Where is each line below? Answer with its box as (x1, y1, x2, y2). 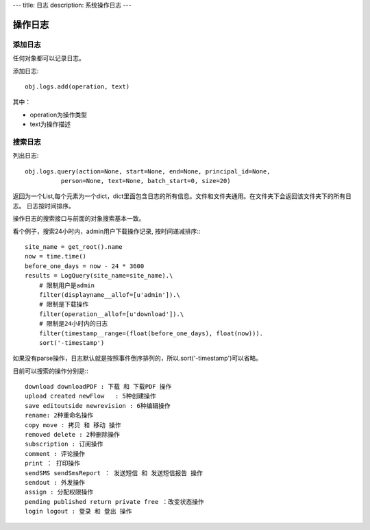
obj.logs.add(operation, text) (25, 82, 130, 91)
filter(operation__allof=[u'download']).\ (38, 310, 184, 318)
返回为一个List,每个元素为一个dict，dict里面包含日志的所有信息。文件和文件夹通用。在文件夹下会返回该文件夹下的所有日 (12, 192, 352, 200)
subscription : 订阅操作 (25, 440, 103, 448)
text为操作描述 (29, 120, 71, 128)
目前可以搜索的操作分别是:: (12, 367, 89, 375)
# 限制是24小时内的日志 (38, 320, 108, 328)
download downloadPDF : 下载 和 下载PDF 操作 (25, 383, 172, 391)
